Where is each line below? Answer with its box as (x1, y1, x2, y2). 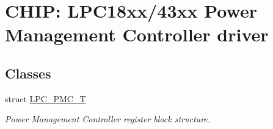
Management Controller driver (5, 22, 269, 47)
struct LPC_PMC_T (5, 92, 86, 105)
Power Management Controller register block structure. (5, 113, 211, 125)
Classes (5, 63, 51, 82)
